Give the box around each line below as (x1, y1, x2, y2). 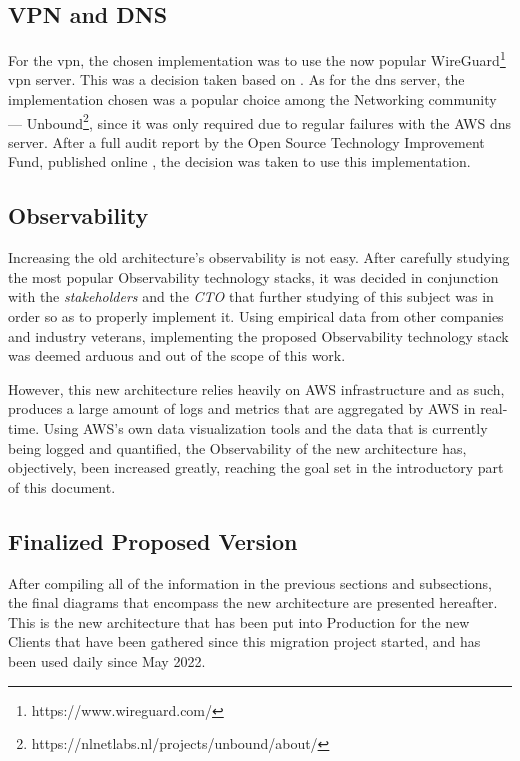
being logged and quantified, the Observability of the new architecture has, (8, 437, 467, 458)
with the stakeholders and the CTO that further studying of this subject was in (8, 286, 494, 307)
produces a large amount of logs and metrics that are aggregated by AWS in (8, 398, 476, 419)
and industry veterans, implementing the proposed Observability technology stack (8, 325, 509, 346)
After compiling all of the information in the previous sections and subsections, (8, 572, 492, 593)
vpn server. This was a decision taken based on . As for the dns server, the (8, 69, 465, 90)
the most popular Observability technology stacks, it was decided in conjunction (8, 266, 499, 287)
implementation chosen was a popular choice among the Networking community (8, 89, 497, 110)
